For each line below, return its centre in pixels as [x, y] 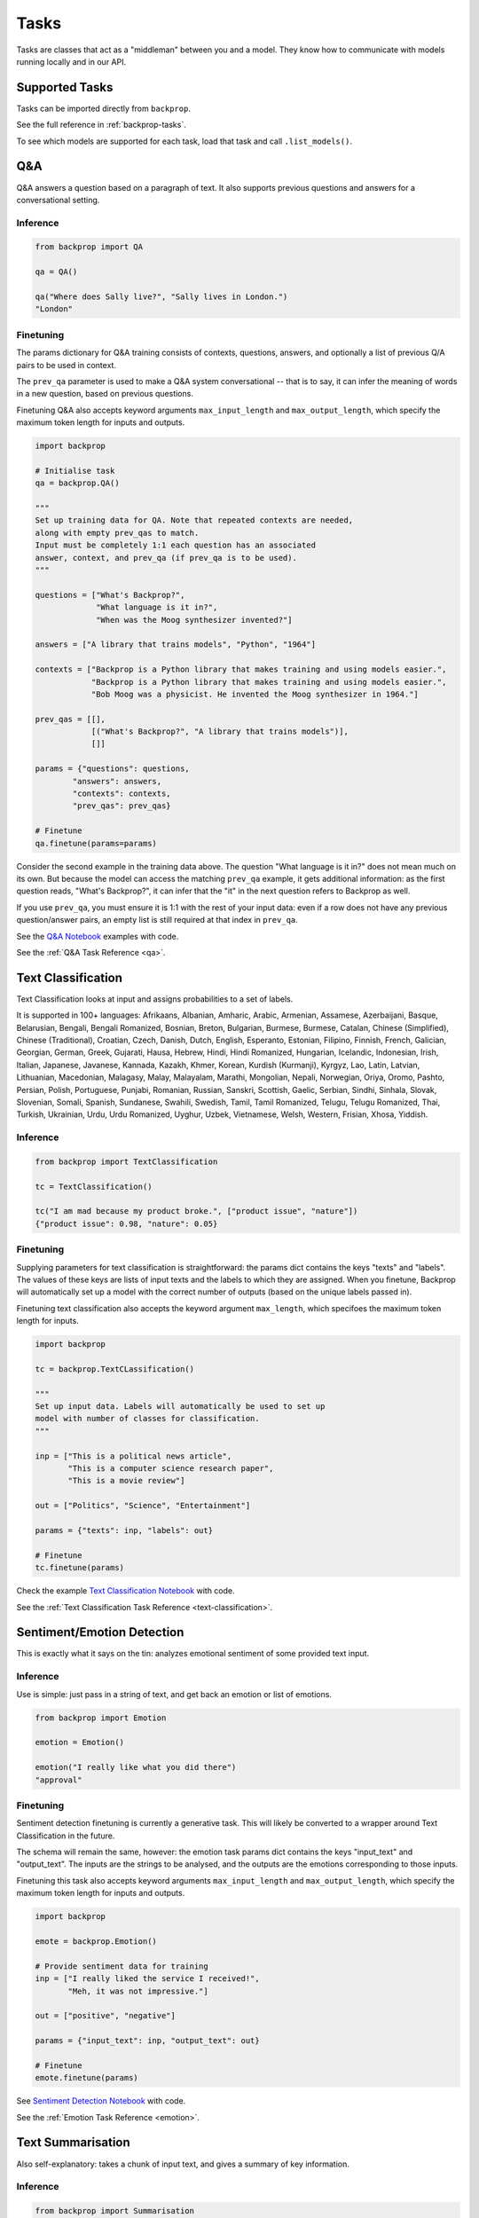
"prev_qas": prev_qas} [122, 806]
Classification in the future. [66, 1836]
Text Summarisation [73, 2143]
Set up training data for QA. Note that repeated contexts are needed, [194, 520]
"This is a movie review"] [126, 1481]
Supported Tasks [65, 87]
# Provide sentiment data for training [122, 1966]
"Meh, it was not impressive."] [138, 1991]
